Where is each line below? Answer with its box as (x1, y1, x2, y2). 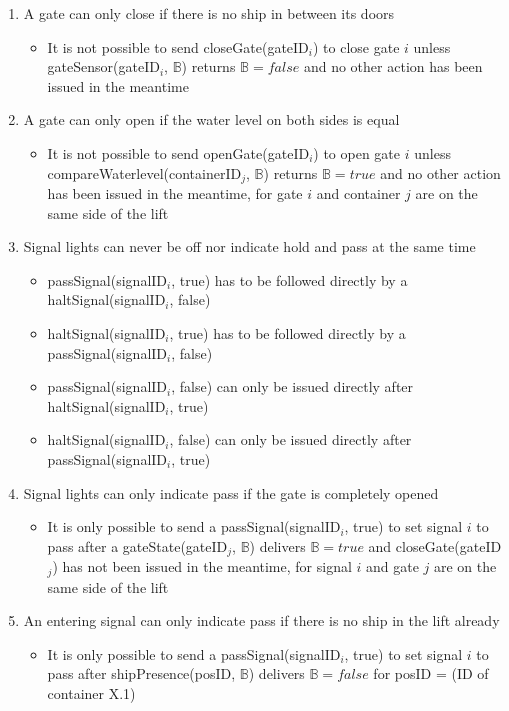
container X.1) (47, 683, 136, 704)
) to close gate (312, 36, 400, 57)
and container (316, 183, 401, 204)
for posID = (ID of (373, 663, 489, 684)
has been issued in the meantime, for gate (47, 183, 303, 204)
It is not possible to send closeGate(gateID (47, 36, 309, 57)
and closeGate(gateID (368, 535, 502, 556)
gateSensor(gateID (47, 56, 160, 77)
